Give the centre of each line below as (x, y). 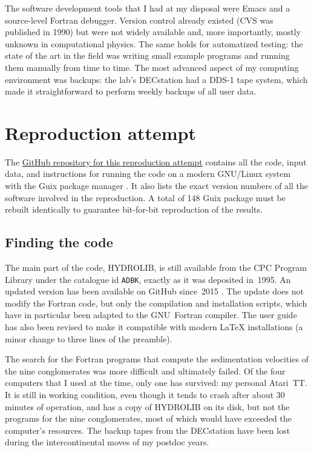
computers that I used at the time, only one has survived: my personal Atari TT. (156, 383)
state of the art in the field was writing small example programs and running (147, 55)
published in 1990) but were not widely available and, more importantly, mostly (153, 32)
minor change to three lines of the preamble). (89, 338)
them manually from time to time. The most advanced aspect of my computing (152, 67)
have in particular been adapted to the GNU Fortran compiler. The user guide (151, 315)
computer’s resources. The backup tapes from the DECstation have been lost (148, 430)
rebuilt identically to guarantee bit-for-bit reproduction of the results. (134, 209)
